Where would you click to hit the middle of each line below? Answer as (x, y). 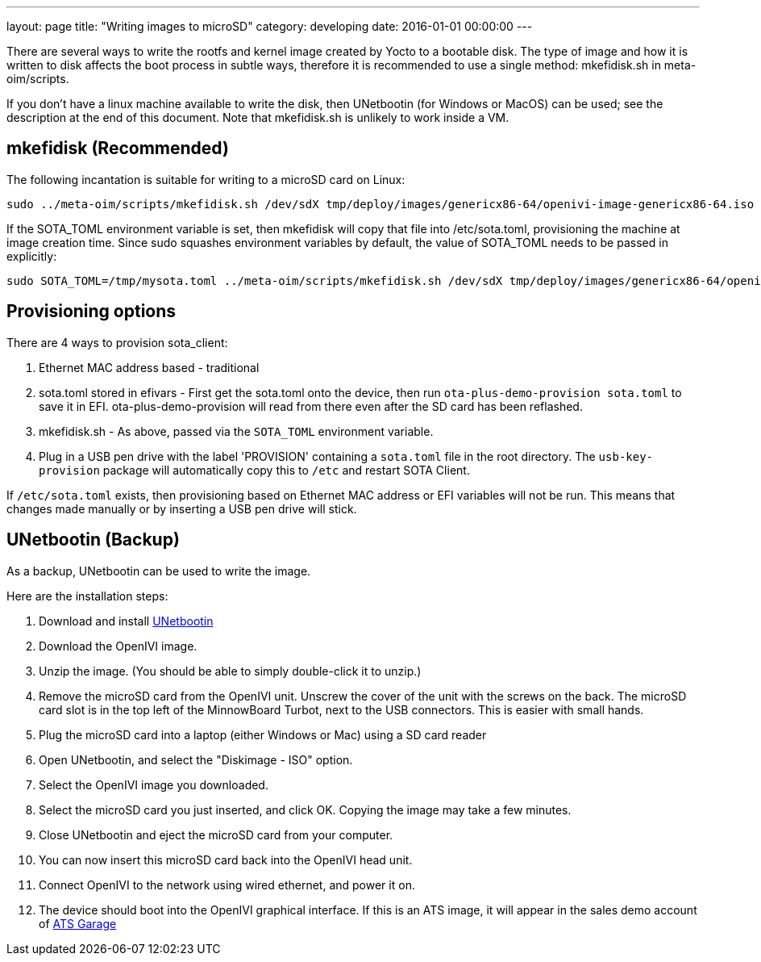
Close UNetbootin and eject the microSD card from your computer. (216, 834)
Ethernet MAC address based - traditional (149, 367)
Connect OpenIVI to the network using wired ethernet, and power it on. (227, 885)
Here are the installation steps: (87, 596)
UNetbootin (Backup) (93, 540)
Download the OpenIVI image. (118, 646)
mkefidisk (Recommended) (118, 148)
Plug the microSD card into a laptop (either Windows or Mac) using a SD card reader (263, 734)
